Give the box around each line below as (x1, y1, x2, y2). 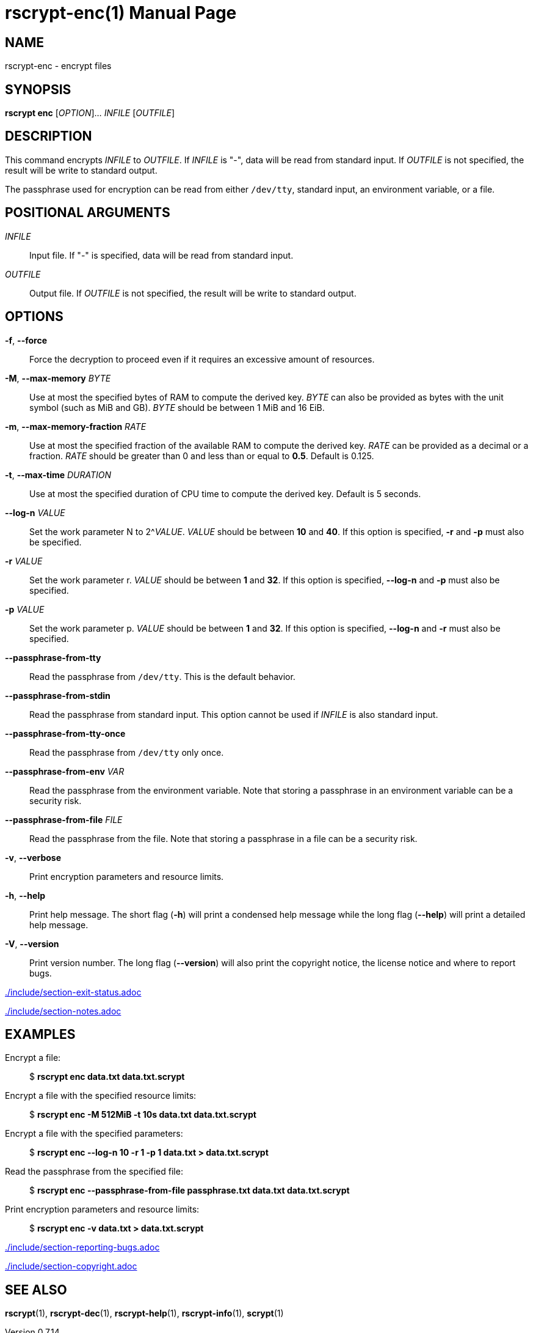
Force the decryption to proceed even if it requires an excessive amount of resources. (29, 353, 375, 364)
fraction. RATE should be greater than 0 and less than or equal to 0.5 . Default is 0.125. (29, 450, 374, 461)
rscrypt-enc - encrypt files (5, 61, 112, 72)
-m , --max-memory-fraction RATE (5, 421, 147, 432)
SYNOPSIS (5, 81, 71, 97)
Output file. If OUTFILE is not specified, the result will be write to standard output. (29, 287, 357, 298)
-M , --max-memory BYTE (5, 372, 111, 383)
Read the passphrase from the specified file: (5, 1166, 183, 1177)
